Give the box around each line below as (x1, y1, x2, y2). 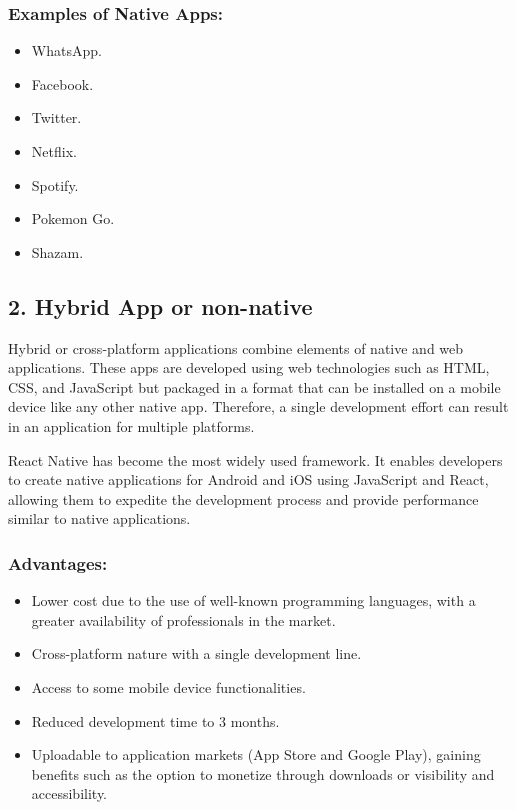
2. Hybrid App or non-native (8, 290, 313, 321)
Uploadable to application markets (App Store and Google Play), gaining (31, 744, 481, 765)
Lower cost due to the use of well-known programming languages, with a (31, 590, 476, 611)
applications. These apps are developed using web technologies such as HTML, (8, 357, 490, 378)
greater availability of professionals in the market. (31, 609, 336, 630)
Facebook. (31, 73, 94, 94)
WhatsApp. (31, 40, 102, 61)
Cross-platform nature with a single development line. (31, 643, 362, 664)
